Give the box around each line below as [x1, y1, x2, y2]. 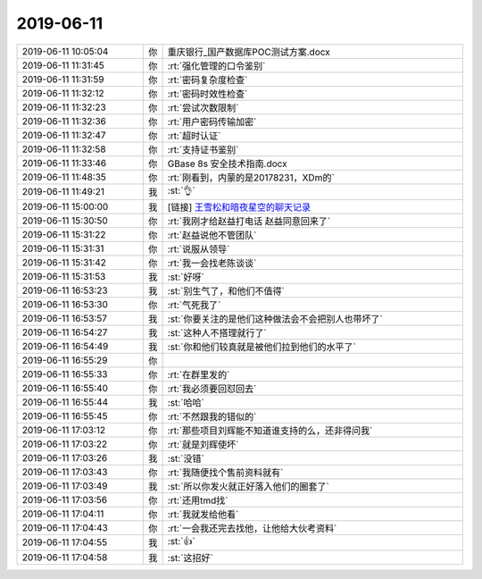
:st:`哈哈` [167, 396, 204, 408]
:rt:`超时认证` [167, 130, 221, 142]
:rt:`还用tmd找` [167, 494, 229, 507]
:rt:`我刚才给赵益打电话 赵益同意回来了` [167, 214, 331, 227]
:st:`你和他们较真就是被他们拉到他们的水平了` [167, 340, 356, 353]
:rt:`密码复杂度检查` [167, 73, 248, 86]
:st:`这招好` [167, 551, 213, 564]
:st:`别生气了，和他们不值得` [167, 284, 285, 297]
